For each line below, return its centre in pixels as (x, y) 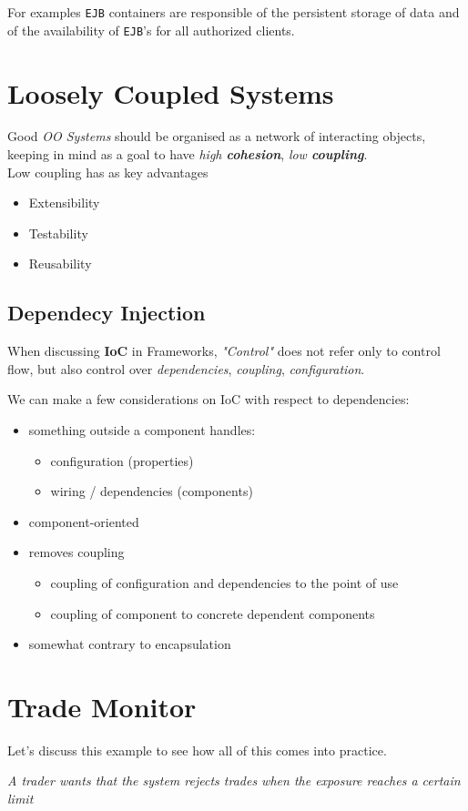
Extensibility (64, 203)
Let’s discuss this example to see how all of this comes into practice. (197, 750)
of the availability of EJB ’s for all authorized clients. (151, 30)
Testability (58, 233)
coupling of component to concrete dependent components (213, 613)
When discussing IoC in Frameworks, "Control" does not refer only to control (224, 351)
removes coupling (76, 552)
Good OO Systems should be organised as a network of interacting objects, (217, 136)
